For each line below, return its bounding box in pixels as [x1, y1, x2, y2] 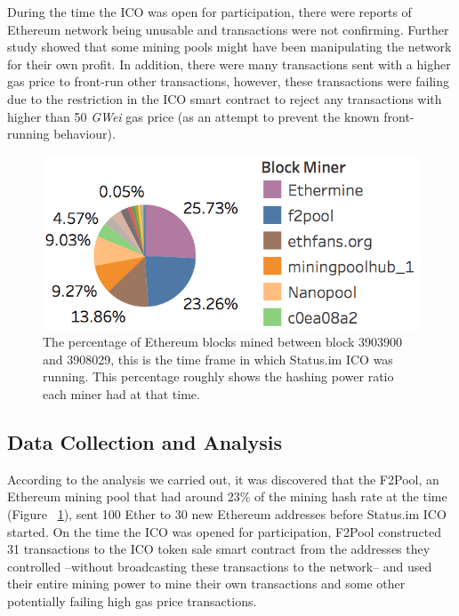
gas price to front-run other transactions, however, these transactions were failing [7, 72, 449, 91]
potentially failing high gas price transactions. [7, 591, 257, 610]
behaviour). [53, 124, 116, 143]
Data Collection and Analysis [7, 428, 283, 455]
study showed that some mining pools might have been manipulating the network [7, 37, 452, 56]
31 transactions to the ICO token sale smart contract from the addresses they [7, 540, 431, 558]
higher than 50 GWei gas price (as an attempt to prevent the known [7, 107, 380, 125]
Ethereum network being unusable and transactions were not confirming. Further [7, 20, 449, 38]
